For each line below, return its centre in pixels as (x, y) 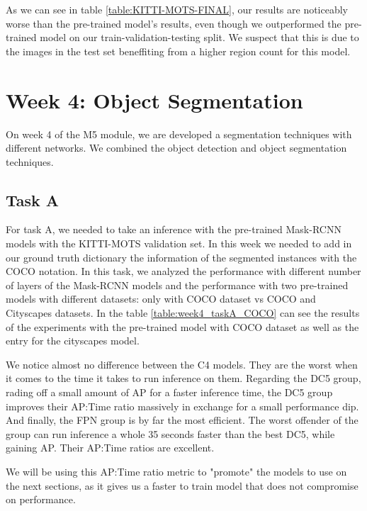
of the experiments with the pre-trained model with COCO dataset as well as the (182, 326)
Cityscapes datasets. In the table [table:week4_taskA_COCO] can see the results (183, 313)
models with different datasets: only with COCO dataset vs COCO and (161, 299)
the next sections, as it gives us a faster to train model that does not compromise (182, 485)
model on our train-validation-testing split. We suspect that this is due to (199, 37)
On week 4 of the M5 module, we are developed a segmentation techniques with (179, 134)
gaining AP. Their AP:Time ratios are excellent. (110, 448)
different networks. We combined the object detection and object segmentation (176, 148)
